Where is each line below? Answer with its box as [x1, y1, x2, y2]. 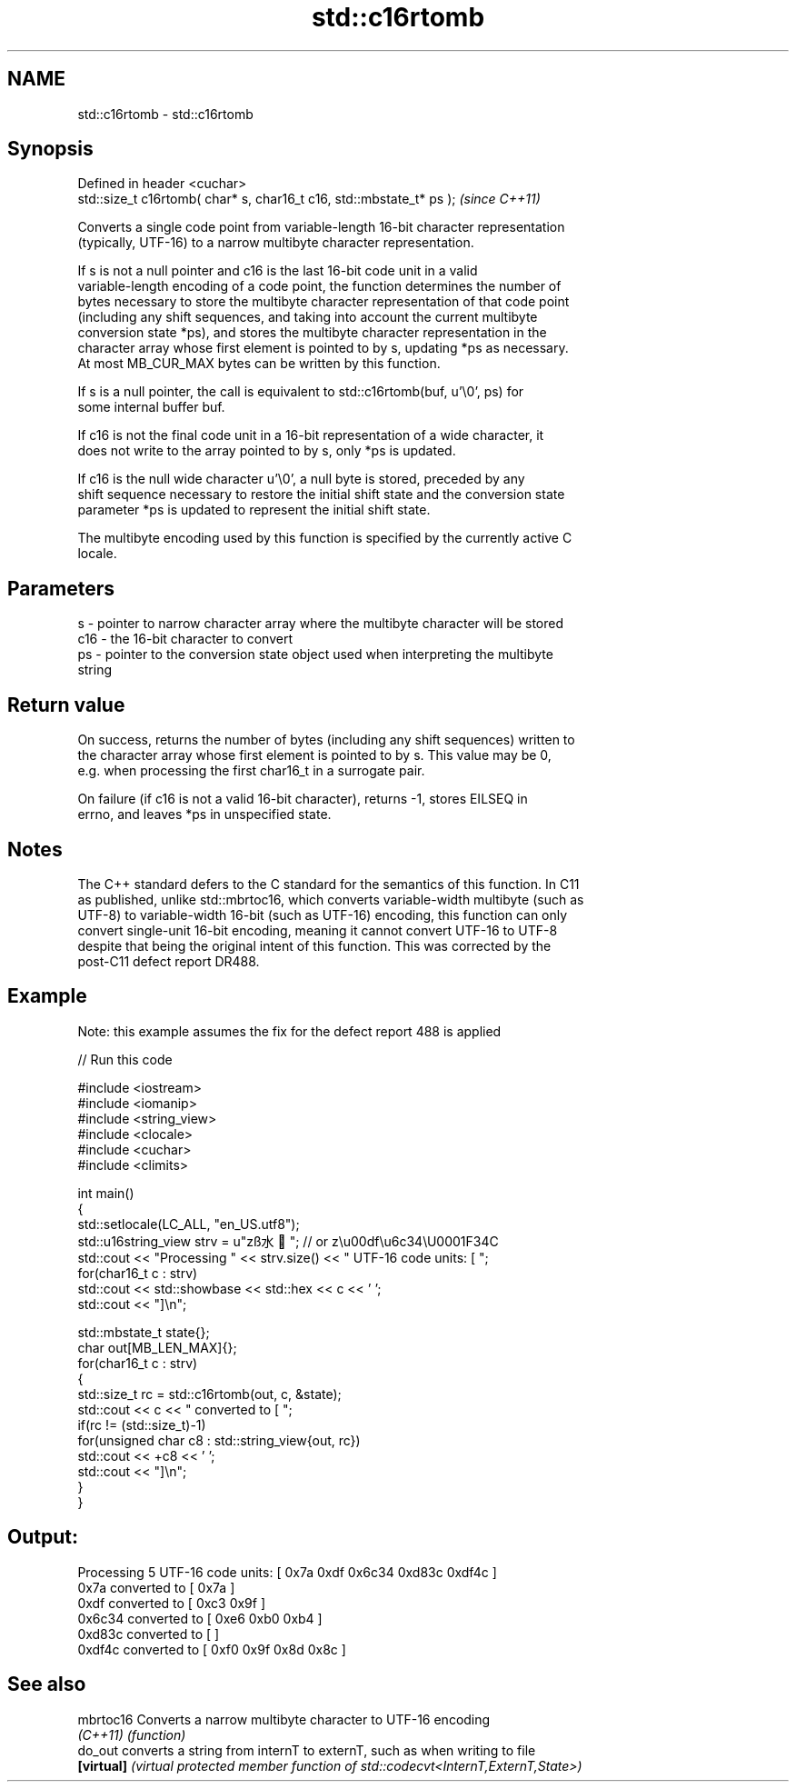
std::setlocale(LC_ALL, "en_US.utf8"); [77, 1215, 300, 1232]
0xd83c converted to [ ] [77, 1625, 220, 1642]
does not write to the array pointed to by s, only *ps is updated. [77, 443, 456, 459]
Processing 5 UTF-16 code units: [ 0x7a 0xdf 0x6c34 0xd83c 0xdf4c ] [77, 1564, 497, 1580]
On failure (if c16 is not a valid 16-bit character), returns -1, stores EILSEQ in [77, 791, 528, 807]
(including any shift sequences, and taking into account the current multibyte [77, 309, 538, 325]
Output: [7, 1525, 78, 1549]
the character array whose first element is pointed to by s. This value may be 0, [77, 747, 552, 764]
